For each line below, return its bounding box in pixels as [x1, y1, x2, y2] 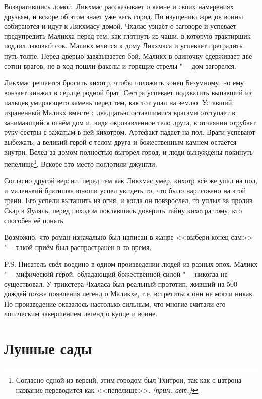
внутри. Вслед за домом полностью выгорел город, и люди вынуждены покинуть [4, 146, 253, 157]
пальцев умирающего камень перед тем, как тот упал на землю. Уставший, [4, 97, 234, 108]
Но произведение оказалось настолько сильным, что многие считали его [4, 298, 226, 309]
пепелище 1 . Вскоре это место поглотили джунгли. [4, 157, 157, 169]
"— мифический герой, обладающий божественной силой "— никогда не [4, 268, 228, 279]
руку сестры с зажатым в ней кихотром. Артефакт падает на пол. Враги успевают [4, 127, 255, 137]
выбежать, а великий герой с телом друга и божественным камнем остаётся [4, 136, 237, 147]
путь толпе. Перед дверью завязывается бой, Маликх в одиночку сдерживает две [4, 50, 252, 61]
